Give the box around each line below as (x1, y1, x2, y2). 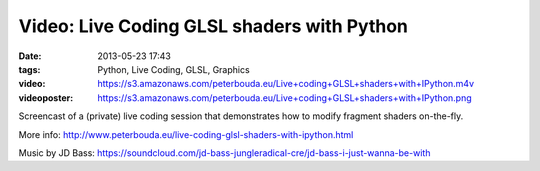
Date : (18, 50, 42, 62)
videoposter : (18, 91, 74, 104)
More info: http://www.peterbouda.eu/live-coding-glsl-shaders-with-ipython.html (18, 128, 354, 140)
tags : (18, 63, 41, 75)
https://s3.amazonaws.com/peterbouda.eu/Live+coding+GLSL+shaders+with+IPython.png (97, 91, 472, 104)
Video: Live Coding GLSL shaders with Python (18, 15, 409, 37)
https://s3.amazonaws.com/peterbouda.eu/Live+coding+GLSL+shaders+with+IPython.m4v (97, 78, 475, 90)
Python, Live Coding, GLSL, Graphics (97, 63, 250, 75)
